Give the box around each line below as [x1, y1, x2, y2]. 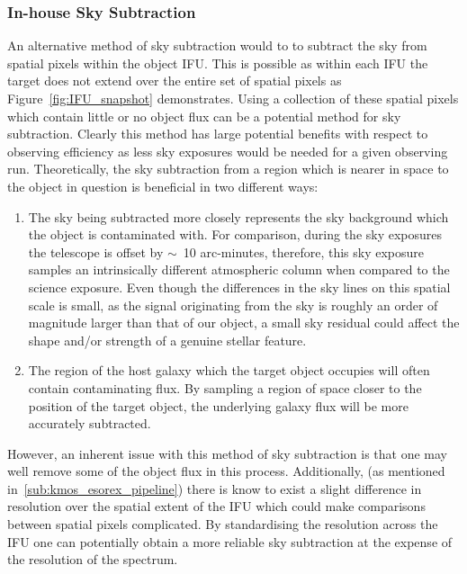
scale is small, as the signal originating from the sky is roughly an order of [28, 295, 438, 314]
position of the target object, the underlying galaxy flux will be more [28, 396, 409, 415]
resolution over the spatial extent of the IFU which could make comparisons [7, 497, 426, 516]
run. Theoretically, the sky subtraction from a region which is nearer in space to [7, 159, 449, 178]
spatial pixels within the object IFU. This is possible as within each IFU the [7, 53, 428, 72]
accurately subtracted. [28, 414, 151, 433]
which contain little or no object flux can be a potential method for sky [7, 106, 401, 125]
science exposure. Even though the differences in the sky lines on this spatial [28, 277, 451, 296]
